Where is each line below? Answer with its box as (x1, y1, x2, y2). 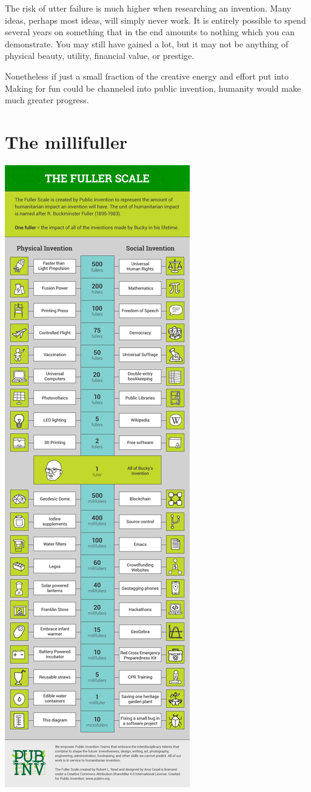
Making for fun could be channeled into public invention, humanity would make (5, 81, 301, 94)
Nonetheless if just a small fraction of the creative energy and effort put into (5, 69, 289, 82)
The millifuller (5, 129, 127, 154)
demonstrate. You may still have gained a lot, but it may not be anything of (5, 37, 289, 50)
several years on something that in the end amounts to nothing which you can (5, 26, 295, 38)
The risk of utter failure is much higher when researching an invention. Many (5, 2, 292, 14)
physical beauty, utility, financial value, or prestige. (5, 49, 195, 62)
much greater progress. (5, 94, 89, 106)
